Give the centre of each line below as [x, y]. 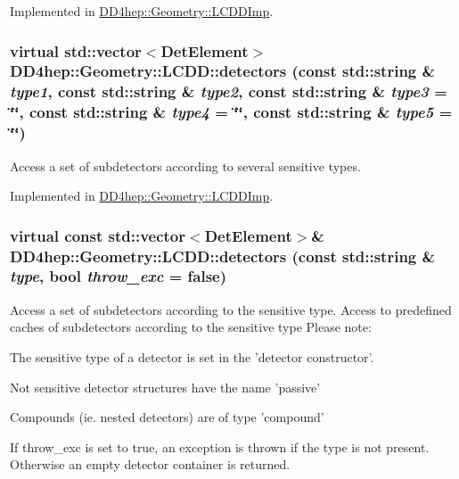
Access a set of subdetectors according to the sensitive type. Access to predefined [231, 309]
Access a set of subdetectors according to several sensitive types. [185, 165]
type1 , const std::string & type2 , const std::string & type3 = [229, 91]
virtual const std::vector [98, 235]
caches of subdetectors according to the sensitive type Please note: [191, 327]
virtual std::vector [76, 50]
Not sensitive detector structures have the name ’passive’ [165, 387]
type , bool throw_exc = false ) [119, 276]
